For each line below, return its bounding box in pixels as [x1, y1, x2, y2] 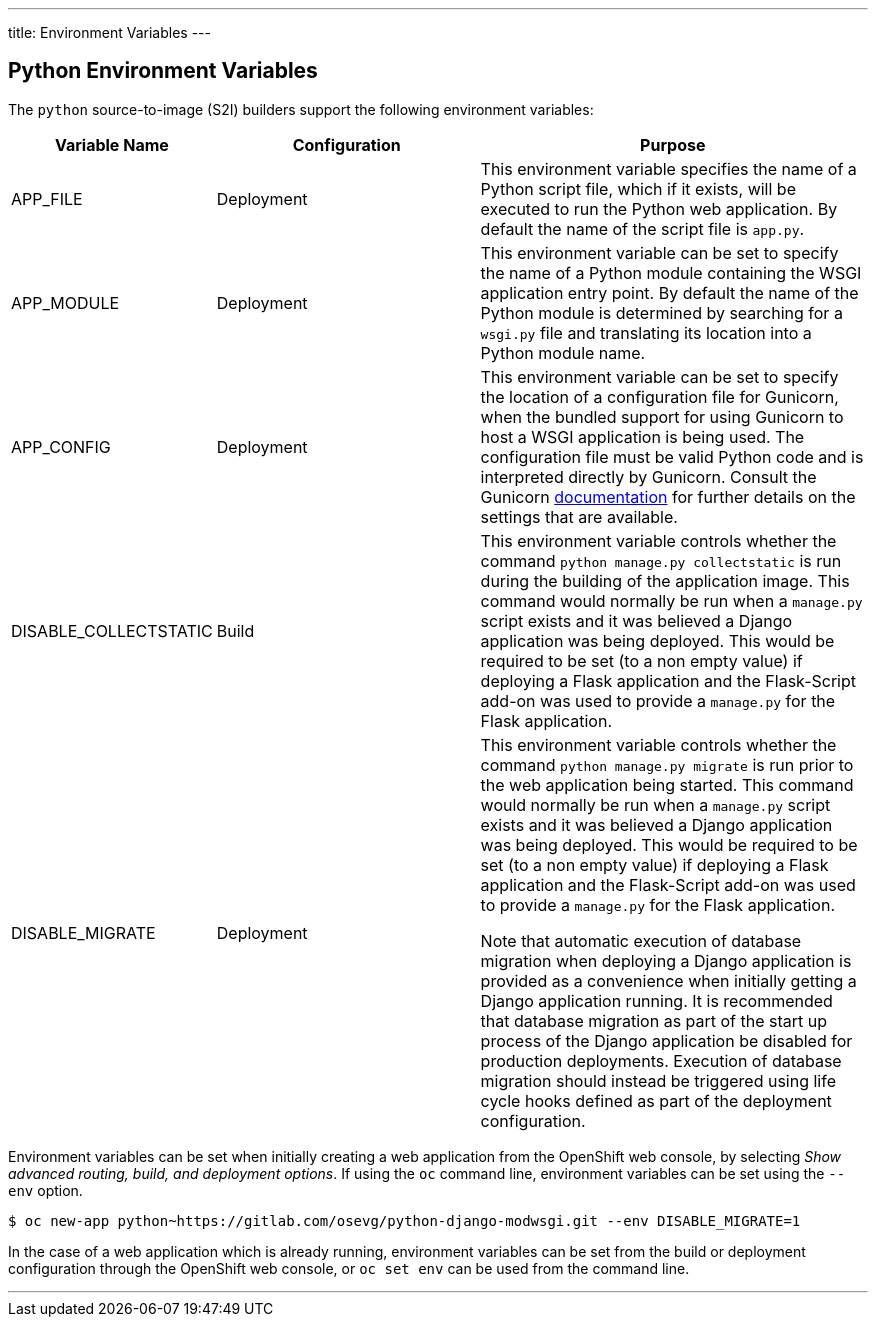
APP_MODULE [11, 292, 120, 313]
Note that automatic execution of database [480, 930, 802, 951]
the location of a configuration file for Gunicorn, [480, 386, 839, 407]
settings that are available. [480, 506, 678, 527]
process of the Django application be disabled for [480, 1030, 853, 1051]
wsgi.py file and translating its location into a [480, 322, 812, 343]
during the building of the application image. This [480, 570, 850, 591]
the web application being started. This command [480, 774, 854, 795]
